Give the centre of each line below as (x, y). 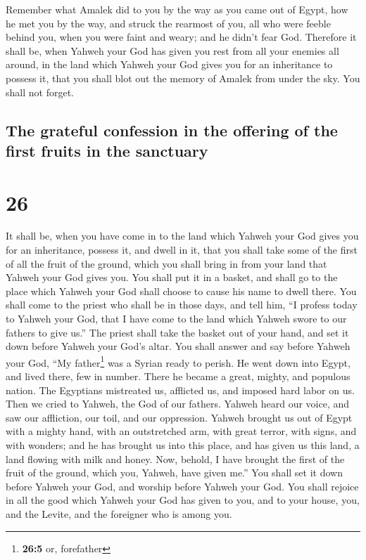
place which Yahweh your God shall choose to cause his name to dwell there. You (181, 291)
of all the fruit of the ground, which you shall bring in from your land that (166, 263)
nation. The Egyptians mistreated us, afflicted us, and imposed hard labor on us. (180, 390)
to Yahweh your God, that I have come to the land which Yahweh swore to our (176, 319)
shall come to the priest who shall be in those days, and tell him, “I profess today (182, 305)
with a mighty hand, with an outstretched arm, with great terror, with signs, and (181, 431)
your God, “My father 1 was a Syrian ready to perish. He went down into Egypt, (178, 361)
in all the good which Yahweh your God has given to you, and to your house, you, (183, 500)
